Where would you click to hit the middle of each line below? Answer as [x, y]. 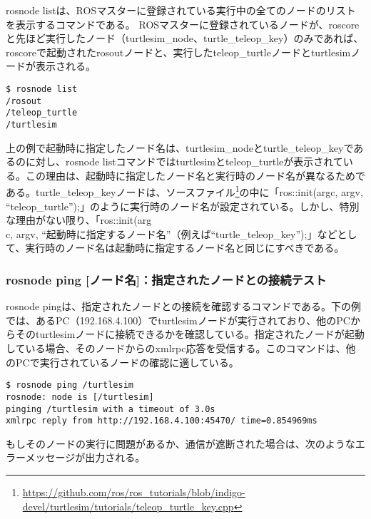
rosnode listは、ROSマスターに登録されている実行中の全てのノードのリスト [181, 10]
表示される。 [65, 66]
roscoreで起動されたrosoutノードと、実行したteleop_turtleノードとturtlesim [178, 52]
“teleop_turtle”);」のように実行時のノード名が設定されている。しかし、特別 [183, 206]
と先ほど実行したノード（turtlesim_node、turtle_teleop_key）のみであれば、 [185, 38]
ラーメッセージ [41, 457]
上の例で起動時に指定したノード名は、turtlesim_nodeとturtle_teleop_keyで [180, 147]
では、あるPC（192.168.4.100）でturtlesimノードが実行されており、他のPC [178, 320]
